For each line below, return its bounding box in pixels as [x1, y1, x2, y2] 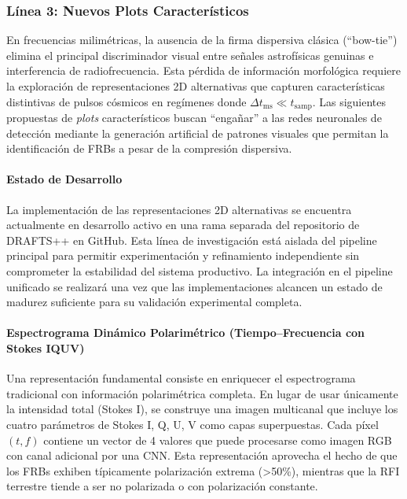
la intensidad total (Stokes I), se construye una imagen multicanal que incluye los [6, 401, 398, 417]
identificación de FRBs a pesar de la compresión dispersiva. [6, 140, 292, 157]
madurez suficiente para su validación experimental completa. [6, 294, 302, 310]
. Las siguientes [312, 93, 387, 109]
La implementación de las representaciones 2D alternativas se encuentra [6, 201, 352, 217]
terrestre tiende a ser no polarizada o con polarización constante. [6, 478, 318, 494]
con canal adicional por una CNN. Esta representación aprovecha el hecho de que [6, 447, 398, 464]
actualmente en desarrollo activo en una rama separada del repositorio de [6, 216, 360, 233]
